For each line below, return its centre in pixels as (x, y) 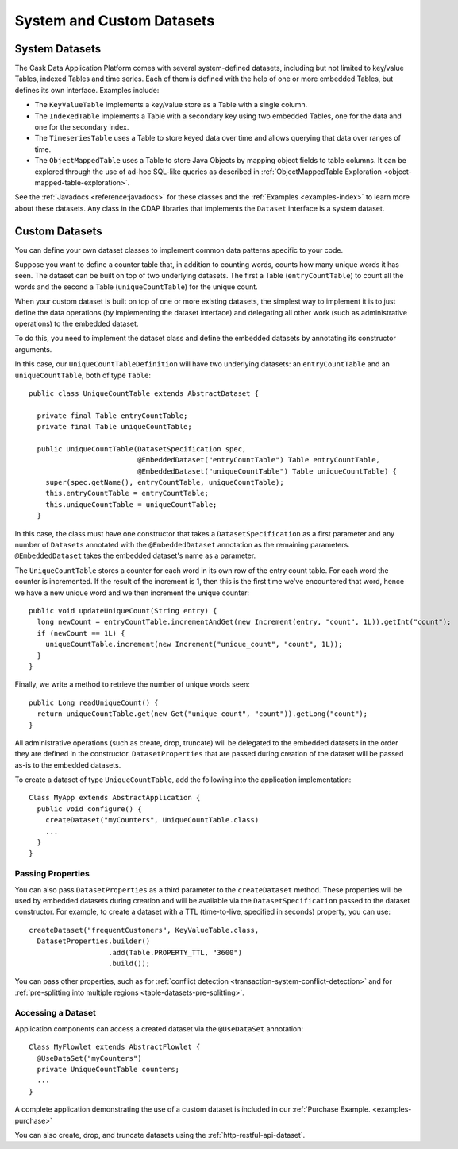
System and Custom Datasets (115, 21)
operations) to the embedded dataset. (77, 323)
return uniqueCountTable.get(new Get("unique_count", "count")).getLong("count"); (202, 714)
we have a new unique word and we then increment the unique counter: (132, 593)
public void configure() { (89, 809)
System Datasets (58, 49)
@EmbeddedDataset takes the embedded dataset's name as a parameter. (135, 555)
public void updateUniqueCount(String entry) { (123, 611)
